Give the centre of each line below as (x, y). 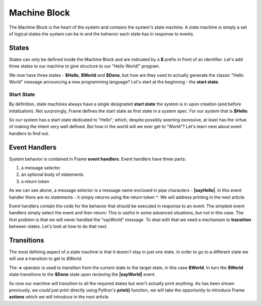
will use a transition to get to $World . (46, 259)
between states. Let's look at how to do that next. (58, 226)
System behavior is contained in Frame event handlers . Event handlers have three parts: (98, 159)
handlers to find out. (29, 133)
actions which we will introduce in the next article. (59, 297)
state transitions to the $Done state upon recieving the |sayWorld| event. (82, 274)
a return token (35, 181)
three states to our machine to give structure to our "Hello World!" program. (84, 66)
